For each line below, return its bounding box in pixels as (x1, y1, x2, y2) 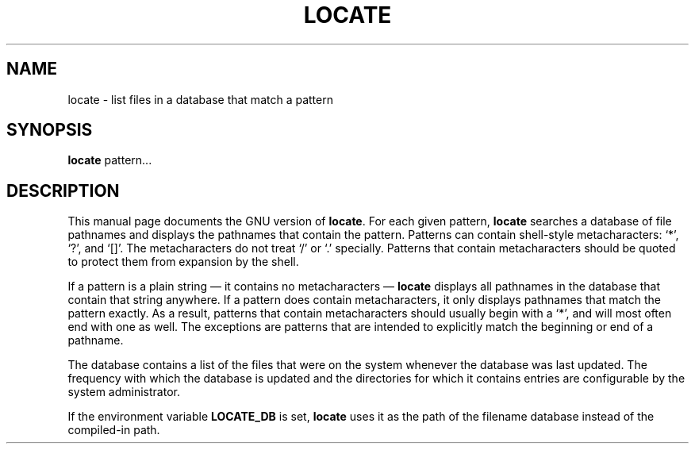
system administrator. (67, 385, 180, 399)
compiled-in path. (67, 423, 160, 437)
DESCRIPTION (6, 180, 120, 201)
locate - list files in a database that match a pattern (67, 92, 333, 106)
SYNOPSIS (6, 120, 93, 140)
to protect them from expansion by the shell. (67, 255, 299, 269)
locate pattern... (67, 153, 152, 167)
